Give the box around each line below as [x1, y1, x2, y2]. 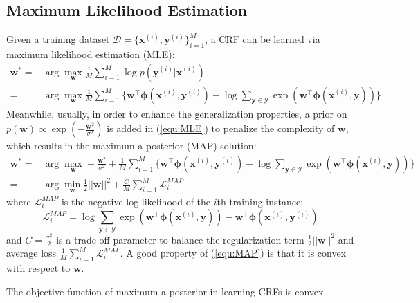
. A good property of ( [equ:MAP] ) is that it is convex [120, 246, 347, 260]
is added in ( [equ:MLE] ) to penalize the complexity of [107, 121, 335, 136]
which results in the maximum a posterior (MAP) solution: [6, 138, 257, 153]
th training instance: [217, 194, 304, 208]
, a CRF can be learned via [205, 32, 320, 46]
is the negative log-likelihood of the [61, 194, 211, 208]
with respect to [6, 261, 71, 275]
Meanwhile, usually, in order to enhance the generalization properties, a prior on [6, 106, 347, 120]
